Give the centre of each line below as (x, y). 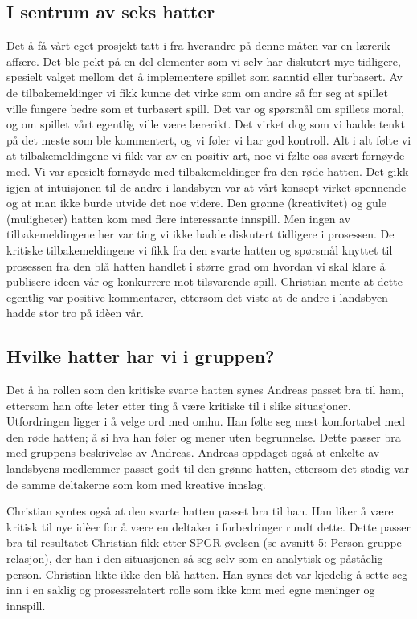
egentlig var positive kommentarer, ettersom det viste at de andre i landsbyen (197, 297)
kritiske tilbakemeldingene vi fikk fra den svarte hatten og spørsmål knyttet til (200, 249)
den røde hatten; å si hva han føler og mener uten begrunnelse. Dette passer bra (204, 436)
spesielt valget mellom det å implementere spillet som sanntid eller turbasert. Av (204, 77)
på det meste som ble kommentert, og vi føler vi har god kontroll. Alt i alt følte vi (209, 139)
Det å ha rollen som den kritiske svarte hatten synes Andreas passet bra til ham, (205, 390)
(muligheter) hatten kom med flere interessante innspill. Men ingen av (179, 218)
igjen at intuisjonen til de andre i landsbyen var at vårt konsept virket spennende (206, 187)
